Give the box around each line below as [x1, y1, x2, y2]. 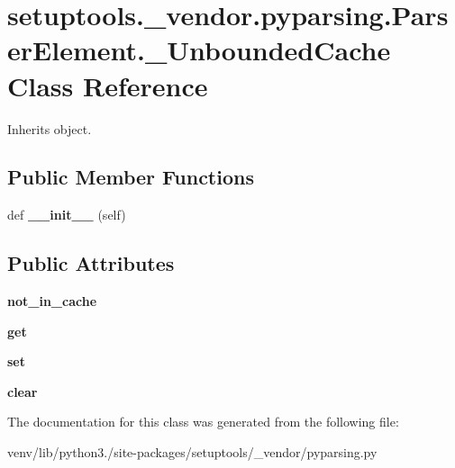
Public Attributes [7, 249, 175, 277]
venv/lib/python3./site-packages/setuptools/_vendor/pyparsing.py [7, 443, 378, 462]
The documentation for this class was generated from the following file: [7, 412, 399, 431]
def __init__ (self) [7, 205, 126, 224]
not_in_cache [7, 292, 97, 310]
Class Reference [7, 67, 208, 103]
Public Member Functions [7, 163, 254, 191]
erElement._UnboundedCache [7, 31, 391, 68]
